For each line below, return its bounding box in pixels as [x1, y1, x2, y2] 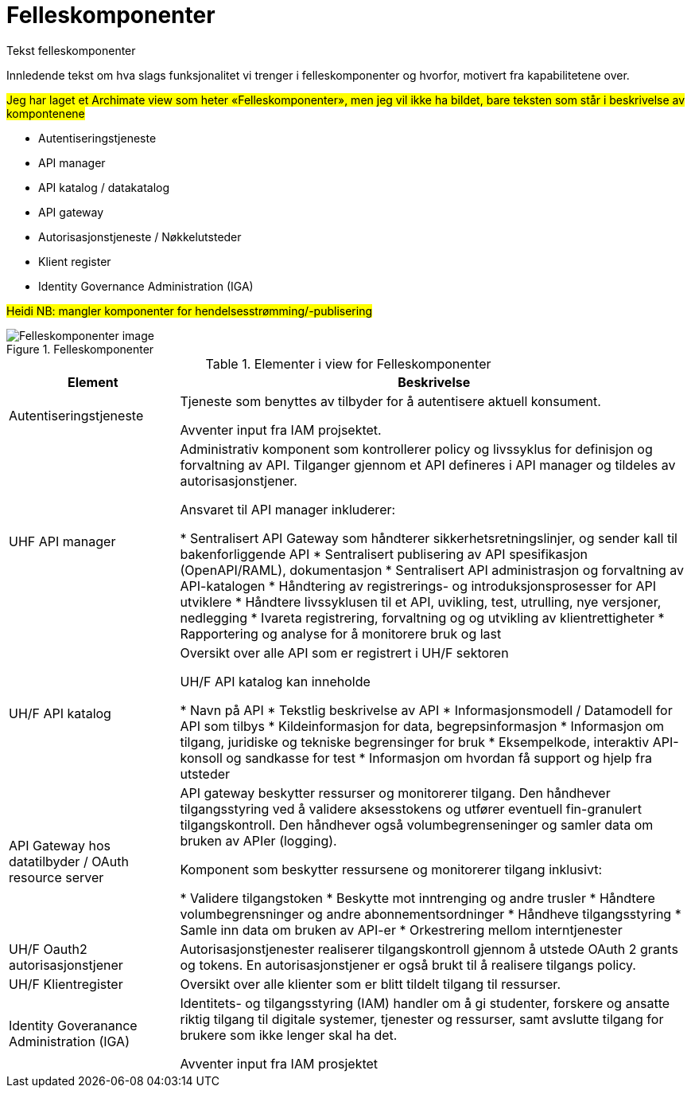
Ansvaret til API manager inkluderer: [180, 501, 396, 518]
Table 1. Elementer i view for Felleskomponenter [205, 355, 491, 372]
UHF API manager [9, 533, 116, 549]
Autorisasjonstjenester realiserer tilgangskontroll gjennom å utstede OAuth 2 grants [180, 940, 678, 957]
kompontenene [6, 106, 85, 120]
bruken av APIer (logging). [180, 832, 337, 849]
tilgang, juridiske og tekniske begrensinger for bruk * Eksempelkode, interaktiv [180, 733, 650, 750]
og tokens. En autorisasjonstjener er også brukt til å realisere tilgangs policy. [180, 956, 636, 973]
